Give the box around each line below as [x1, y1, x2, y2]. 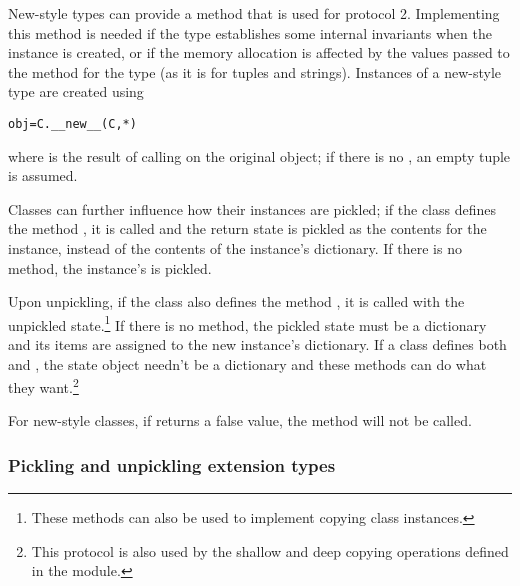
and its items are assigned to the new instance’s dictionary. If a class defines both [8, 334, 507, 355]
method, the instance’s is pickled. [8, 257, 212, 278]
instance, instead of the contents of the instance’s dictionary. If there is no [8, 238, 462, 258]
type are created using [8, 81, 144, 102]
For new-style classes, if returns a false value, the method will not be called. [8, 410, 472, 431]
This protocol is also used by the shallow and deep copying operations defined [31, 540, 509, 561]
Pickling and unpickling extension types [8, 452, 336, 477]
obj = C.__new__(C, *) [8, 116, 137, 131]
